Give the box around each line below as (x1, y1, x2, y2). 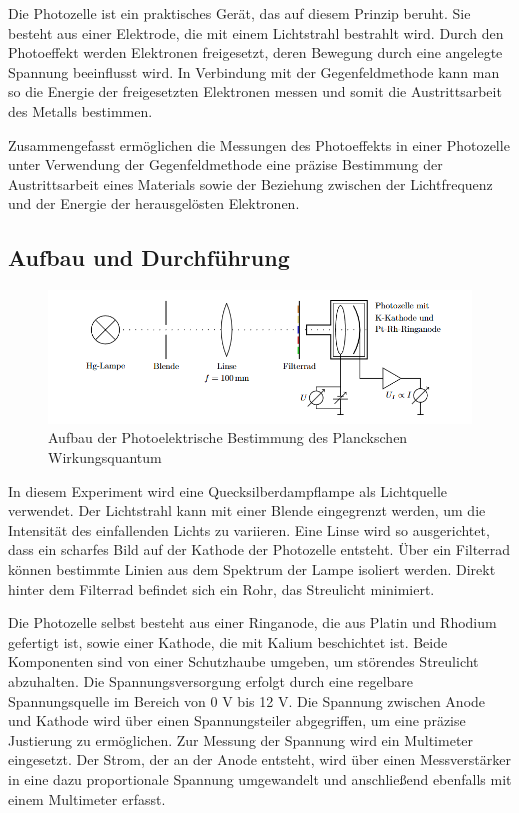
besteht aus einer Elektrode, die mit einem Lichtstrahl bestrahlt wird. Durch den (8, 22, 504, 43)
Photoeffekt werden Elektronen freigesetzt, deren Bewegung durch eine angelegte (8, 42, 503, 63)
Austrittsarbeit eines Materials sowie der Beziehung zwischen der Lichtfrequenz (8, 173, 493, 194)
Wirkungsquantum (48, 447, 162, 468)
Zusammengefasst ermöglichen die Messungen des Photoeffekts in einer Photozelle (8, 134, 510, 155)
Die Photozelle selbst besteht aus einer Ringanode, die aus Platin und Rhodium (8, 612, 497, 633)
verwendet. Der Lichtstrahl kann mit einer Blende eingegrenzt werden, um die (8, 500, 486, 521)
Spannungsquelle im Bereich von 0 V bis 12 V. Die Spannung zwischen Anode (8, 690, 486, 711)
